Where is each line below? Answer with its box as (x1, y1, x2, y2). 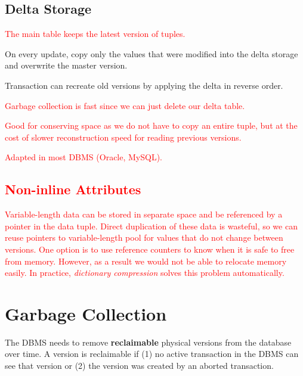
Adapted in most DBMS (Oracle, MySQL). (5, 151, 162, 163)
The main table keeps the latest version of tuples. (5, 27, 185, 40)
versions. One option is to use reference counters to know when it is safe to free (5, 243, 295, 255)
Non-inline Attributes (5, 180, 141, 198)
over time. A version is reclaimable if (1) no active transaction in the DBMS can (5, 347, 299, 360)
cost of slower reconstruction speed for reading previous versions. (5, 130, 242, 143)
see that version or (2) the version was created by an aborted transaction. (5, 359, 274, 372)
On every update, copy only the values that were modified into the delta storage (5, 47, 298, 60)
